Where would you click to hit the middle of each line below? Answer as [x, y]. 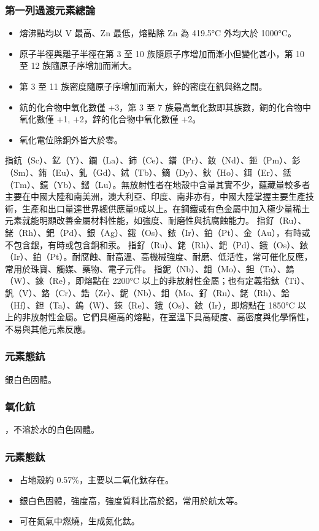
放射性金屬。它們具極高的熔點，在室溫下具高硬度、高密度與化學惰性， [172, 317]
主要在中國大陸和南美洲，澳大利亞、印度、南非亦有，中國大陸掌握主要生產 [155, 196]
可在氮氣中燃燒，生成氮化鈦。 [79, 521]
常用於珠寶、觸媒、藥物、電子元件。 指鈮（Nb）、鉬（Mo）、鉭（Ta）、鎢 [150, 268]
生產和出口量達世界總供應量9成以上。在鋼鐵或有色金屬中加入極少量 [157, 208]
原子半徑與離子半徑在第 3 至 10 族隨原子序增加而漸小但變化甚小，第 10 [162, 53]
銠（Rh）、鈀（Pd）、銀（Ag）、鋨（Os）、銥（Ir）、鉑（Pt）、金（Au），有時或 [158, 232]
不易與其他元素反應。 [48, 328]
